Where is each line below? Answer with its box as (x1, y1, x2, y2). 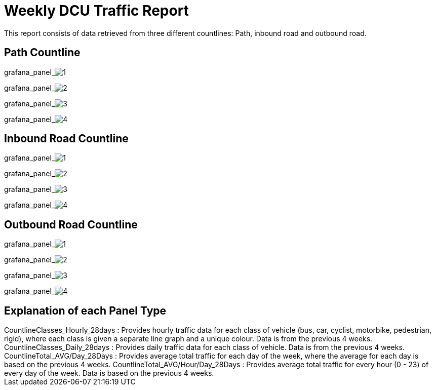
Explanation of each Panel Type (4, 304, 167, 317)
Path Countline (4, 46, 81, 59)
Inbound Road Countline (4, 132, 129, 145)
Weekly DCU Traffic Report (4, 2, 189, 19)
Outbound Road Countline (4, 218, 138, 231)
